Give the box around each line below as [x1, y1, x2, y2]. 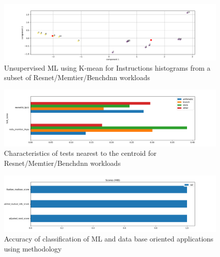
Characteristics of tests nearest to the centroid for [4, 148, 157, 158]
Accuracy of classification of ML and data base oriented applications [4, 233, 213, 244]
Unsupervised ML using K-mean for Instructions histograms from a [4, 62, 210, 73]
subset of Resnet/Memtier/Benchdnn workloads [4, 72, 150, 83]
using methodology [4, 243, 62, 253]
